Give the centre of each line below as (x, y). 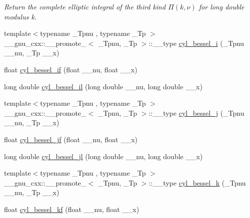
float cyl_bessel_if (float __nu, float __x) (71, 69)
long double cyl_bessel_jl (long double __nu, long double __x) (103, 156)
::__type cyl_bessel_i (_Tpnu (196, 43)
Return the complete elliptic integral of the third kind (85, 6)
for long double (221, 6)
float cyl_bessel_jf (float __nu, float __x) (71, 139)
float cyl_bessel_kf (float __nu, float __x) (72, 209)
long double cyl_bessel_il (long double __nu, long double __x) (103, 86)
